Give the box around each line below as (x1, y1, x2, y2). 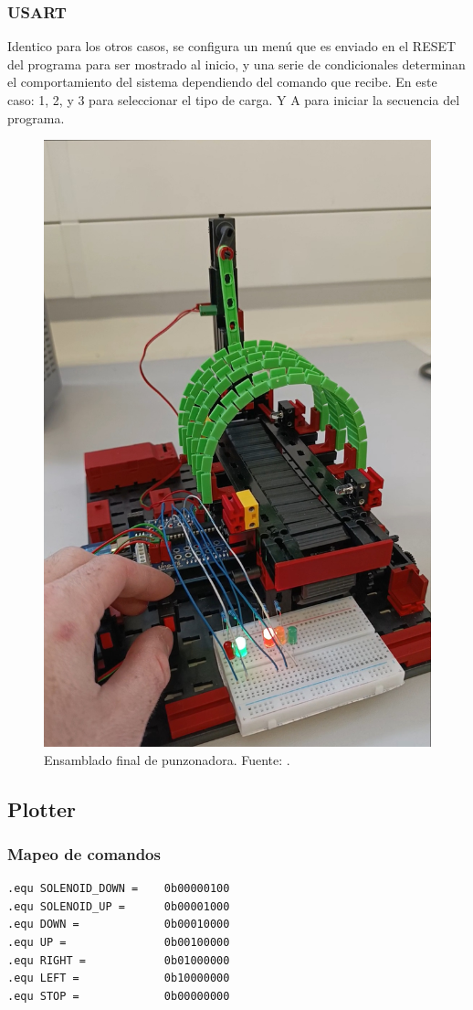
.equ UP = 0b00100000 (7, 936, 230, 950)
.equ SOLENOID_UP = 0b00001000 (7, 899, 230, 913)
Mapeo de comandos (7, 842, 161, 865)
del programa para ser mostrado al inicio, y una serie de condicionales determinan (7, 54, 466, 73)
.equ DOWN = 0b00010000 (7, 918, 230, 931)
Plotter (7, 794, 77, 823)
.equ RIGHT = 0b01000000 (7, 953, 230, 967)
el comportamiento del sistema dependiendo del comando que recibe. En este (7, 72, 437, 91)
